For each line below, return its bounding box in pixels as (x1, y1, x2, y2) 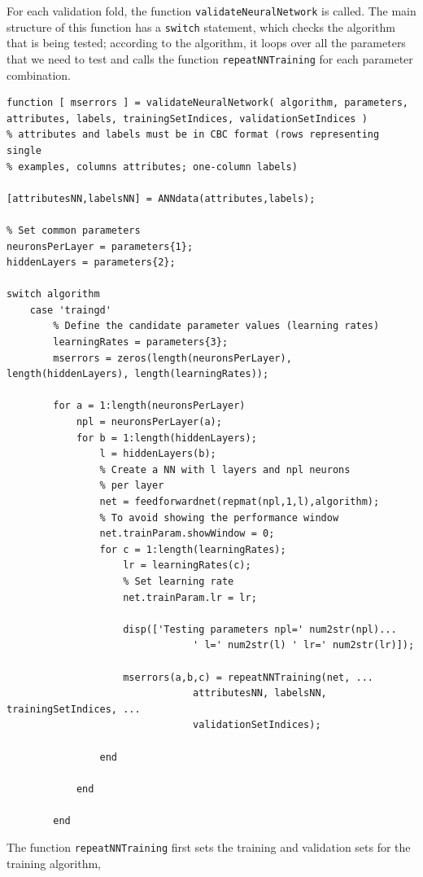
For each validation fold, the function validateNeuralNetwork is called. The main (7, 2, 416, 19)
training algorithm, (7, 855, 102, 872)
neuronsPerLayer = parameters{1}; (7, 240, 194, 252)
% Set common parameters (7, 224, 141, 236)
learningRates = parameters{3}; (53, 336, 229, 349)
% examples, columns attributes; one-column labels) (7, 160, 298, 173)
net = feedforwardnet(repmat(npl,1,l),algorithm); (99, 496, 380, 507)
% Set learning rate (123, 575, 234, 587)
